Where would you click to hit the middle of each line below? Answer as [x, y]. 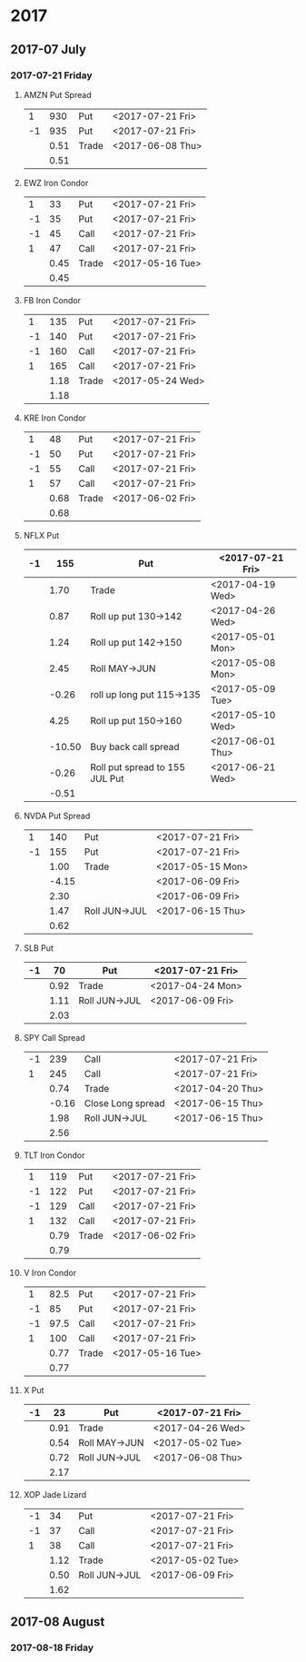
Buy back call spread [135, 747]
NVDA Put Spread [57, 816]
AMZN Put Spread [57, 94]
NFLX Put [41, 535]
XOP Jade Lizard [55, 1494]
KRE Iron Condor [55, 418]
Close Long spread [125, 1103]
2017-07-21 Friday [52, 75]
